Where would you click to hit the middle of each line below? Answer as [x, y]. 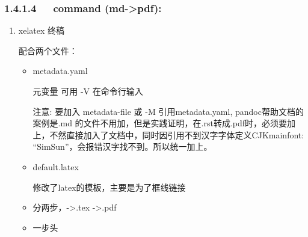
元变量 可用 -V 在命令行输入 [88, 91]
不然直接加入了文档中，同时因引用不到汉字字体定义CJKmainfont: [177, 134]
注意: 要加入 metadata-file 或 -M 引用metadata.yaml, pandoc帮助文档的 [168, 111]
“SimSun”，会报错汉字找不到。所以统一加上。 [122, 146]
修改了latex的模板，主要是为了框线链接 [109, 187]
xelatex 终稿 [42, 30]
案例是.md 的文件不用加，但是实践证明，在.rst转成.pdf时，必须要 [160, 123]
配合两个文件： [48, 50]
